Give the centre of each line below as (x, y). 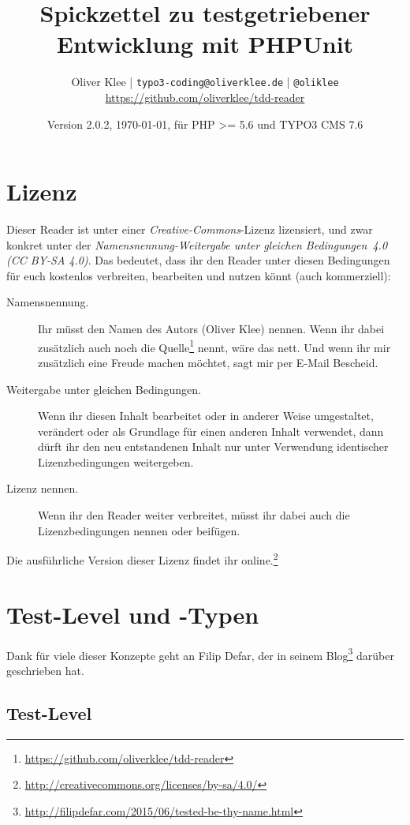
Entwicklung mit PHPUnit (205, 44)
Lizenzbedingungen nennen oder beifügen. (139, 530)
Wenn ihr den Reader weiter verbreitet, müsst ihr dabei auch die (194, 515)
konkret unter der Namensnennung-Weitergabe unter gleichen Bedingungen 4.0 (197, 244)
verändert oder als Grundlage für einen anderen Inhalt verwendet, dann (211, 431)
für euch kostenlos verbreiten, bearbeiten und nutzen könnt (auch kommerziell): (199, 275)
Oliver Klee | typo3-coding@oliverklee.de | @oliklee (205, 82)
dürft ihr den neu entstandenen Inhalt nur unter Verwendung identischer (213, 446)
